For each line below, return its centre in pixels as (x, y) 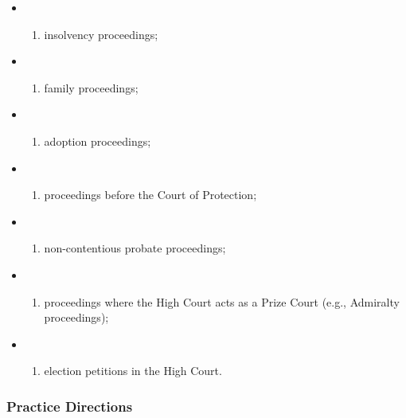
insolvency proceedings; (101, 34)
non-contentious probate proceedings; (135, 248)
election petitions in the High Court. (133, 371)
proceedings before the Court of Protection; (150, 195)
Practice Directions (70, 406)
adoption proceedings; (98, 141)
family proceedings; (91, 87)
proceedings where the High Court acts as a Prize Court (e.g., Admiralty (222, 301)
